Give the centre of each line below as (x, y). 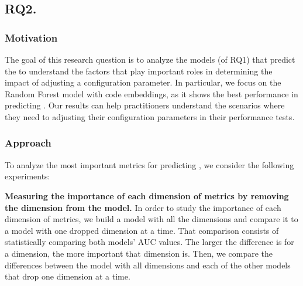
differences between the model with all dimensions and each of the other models (148, 265)
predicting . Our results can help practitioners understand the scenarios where (145, 105)
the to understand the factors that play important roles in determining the (139, 71)
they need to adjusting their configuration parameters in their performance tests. (150, 116)
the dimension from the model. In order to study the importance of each (143, 207)
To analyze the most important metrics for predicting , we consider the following (149, 164)
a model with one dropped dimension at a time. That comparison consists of (142, 230)
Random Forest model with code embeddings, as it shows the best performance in (151, 93)
